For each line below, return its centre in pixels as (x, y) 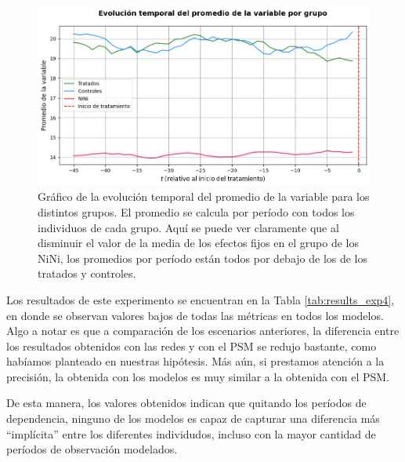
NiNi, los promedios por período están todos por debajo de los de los (203, 258)
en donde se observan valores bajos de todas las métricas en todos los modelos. (195, 315)
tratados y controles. (87, 273)
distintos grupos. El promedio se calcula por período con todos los (196, 211)
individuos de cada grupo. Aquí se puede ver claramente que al (188, 227)
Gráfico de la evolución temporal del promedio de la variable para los (204, 196)
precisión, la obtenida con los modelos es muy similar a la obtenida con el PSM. (198, 376)
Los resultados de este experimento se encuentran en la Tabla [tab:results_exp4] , (201, 299)
